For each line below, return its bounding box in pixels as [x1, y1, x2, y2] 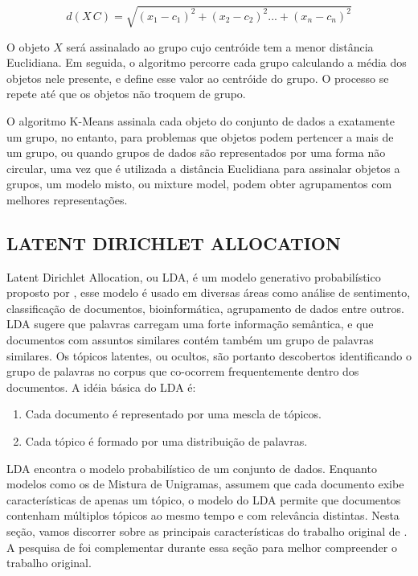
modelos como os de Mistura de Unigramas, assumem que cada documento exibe [6, 475, 404, 492]
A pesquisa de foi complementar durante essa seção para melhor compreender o [6, 538, 397, 555]
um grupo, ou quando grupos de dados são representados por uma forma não [6, 144, 386, 161]
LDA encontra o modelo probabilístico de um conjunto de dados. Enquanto [6, 459, 377, 476]
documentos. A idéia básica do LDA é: [6, 378, 196, 395]
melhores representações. [6, 191, 128, 208]
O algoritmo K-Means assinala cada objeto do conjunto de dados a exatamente [6, 112, 395, 129]
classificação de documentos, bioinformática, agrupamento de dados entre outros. [6, 299, 404, 316]
